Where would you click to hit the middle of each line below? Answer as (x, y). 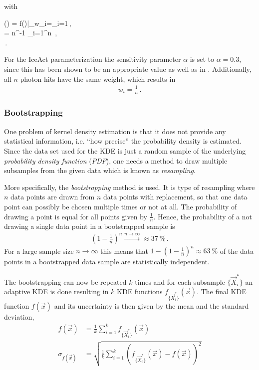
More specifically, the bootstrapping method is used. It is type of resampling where (129, 187)
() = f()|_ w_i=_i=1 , (38, 23)
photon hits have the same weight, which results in (98, 79)
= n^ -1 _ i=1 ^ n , (31, 33)
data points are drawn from (53, 197)
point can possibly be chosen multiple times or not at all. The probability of (121, 206)
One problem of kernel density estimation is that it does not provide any (115, 131)
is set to (202, 59)
